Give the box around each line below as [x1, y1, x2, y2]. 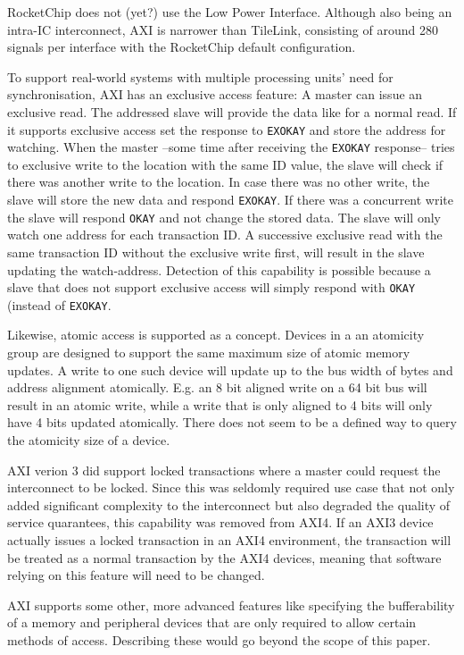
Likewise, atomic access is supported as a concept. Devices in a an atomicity [7, 325, 425, 344]
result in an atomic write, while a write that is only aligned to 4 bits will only [7, 395, 433, 414]
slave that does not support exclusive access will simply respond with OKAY [7, 278, 416, 297]
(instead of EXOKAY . [7, 295, 112, 314]
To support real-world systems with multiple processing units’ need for [7, 67, 394, 86]
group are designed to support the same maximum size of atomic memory [7, 343, 410, 362]
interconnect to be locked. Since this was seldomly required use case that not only [7, 478, 455, 497]
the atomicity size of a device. [7, 431, 170, 449]
